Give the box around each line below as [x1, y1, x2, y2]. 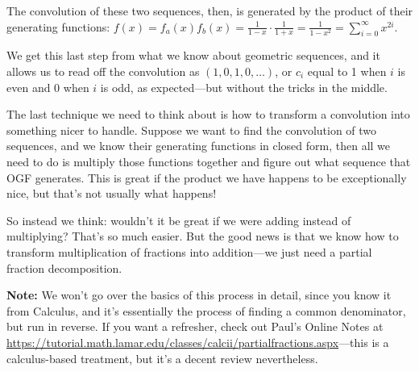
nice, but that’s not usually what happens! [6, 185, 217, 202]
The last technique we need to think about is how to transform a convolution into [6, 106, 410, 123]
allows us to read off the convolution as [6, 63, 200, 80]
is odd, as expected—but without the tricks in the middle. [100, 78, 388, 95]
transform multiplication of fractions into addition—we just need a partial [6, 243, 372, 260]
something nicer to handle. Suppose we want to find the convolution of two [6, 121, 377, 138]
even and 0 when [6, 78, 89, 95]
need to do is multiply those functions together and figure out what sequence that [6, 153, 411, 169]
